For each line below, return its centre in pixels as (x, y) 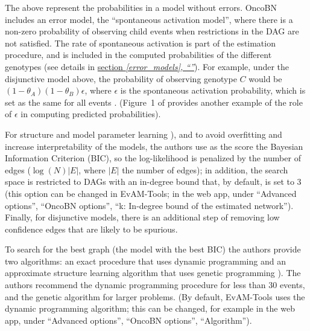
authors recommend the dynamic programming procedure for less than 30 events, (155, 285)
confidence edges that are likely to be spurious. (91, 229)
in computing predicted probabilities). (91, 114)
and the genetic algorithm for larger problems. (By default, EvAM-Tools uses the (155, 296)
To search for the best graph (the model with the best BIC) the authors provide (153, 249)
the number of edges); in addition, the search (205, 169)
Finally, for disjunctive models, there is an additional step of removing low (142, 217)
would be (265, 78)
